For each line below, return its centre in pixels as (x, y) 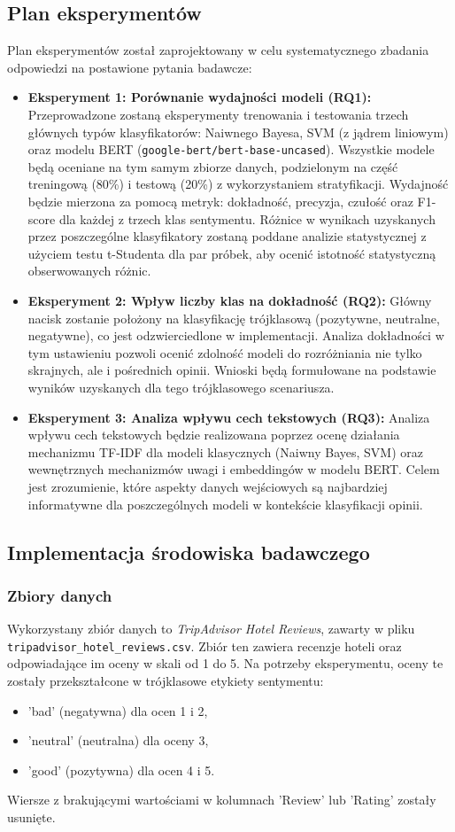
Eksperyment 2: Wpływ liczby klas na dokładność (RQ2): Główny (230, 300)
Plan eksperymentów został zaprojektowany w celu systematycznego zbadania (218, 50)
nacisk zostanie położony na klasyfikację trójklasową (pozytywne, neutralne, (234, 318)
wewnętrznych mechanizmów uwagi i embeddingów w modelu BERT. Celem (234, 469)
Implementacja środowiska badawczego (189, 552)
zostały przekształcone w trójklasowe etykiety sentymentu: (166, 680)
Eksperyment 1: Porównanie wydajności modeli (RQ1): (200, 97)
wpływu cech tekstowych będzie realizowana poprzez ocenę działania (214, 435)
